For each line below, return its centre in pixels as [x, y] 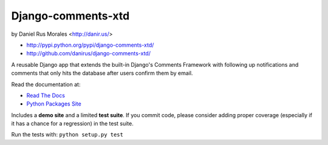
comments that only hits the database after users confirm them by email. [102, 73]
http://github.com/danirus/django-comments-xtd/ [89, 53]
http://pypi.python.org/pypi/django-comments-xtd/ [90, 45]
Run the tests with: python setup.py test [67, 135]
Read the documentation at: [46, 84]
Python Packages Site [54, 104]
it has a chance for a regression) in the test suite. [72, 124]
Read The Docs [46, 95]
